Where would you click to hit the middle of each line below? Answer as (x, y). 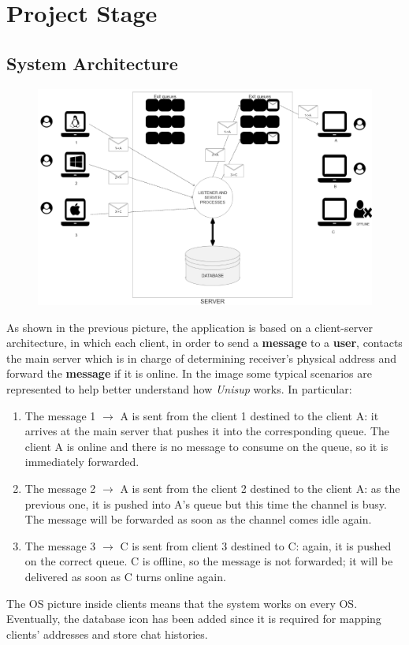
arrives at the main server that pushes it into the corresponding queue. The (207, 431)
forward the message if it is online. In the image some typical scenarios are (189, 373)
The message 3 (60, 545)
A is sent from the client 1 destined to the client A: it (249, 415)
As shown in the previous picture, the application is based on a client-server (190, 327)
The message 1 (60, 415)
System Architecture (92, 63)
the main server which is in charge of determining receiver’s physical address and (201, 358)
